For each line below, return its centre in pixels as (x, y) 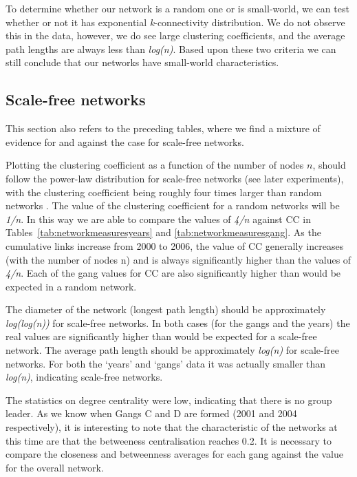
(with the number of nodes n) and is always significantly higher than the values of (178, 259)
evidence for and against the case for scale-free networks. (125, 141)
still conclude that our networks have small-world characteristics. (142, 62)
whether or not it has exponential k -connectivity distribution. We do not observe (175, 22)
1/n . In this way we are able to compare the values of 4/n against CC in (159, 219)
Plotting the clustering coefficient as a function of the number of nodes (155, 165)
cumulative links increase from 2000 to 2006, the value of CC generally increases (175, 245)
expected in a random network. (71, 286)
